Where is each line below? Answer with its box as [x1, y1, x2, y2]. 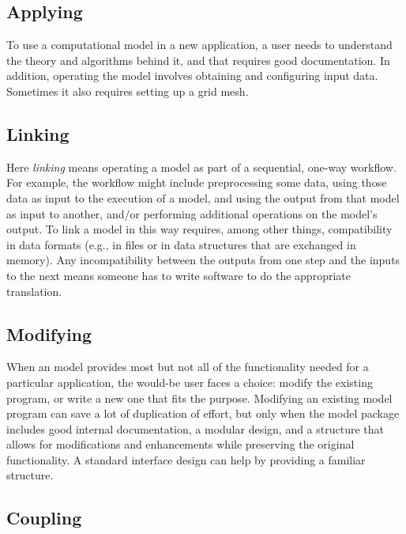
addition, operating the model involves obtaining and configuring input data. [6, 67, 378, 84]
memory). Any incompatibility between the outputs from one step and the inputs [6, 252, 400, 268]
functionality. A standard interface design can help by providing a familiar [6, 451, 366, 468]
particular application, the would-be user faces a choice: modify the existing [6, 373, 373, 390]
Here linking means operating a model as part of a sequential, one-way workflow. [6, 158, 397, 175]
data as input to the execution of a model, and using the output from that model [6, 189, 400, 206]
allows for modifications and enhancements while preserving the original [6, 436, 355, 453]
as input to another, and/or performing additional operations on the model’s [6, 205, 378, 222]
